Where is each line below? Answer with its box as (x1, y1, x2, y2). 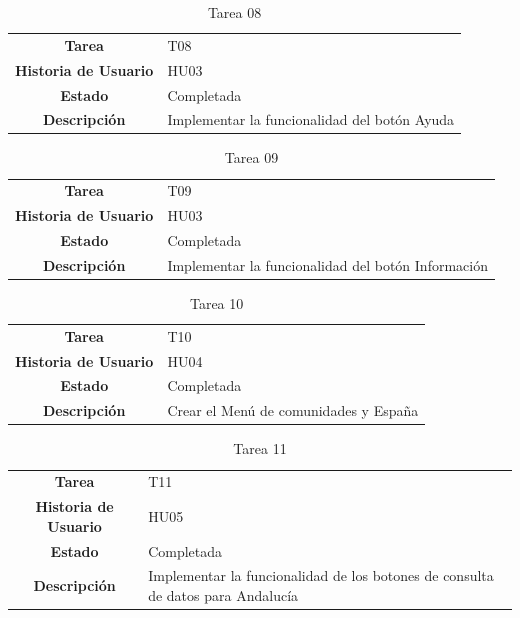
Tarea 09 (224, 147, 279, 168)
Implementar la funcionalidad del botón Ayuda (167, 109, 455, 130)
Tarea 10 (189, 292, 244, 313)
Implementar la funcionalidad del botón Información (167, 254, 488, 275)
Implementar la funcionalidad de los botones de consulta (148, 565, 494, 586)
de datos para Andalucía (148, 584, 299, 605)
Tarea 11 (233, 438, 287, 459)
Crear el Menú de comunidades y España (167, 400, 419, 421)
